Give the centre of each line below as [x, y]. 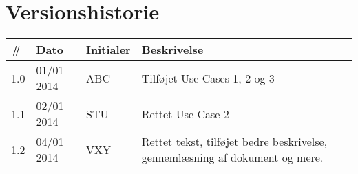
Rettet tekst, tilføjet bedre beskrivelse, [234, 142]
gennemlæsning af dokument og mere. [232, 157]
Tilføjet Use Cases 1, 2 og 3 [208, 78]
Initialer [108, 50]
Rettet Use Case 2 [185, 113]
